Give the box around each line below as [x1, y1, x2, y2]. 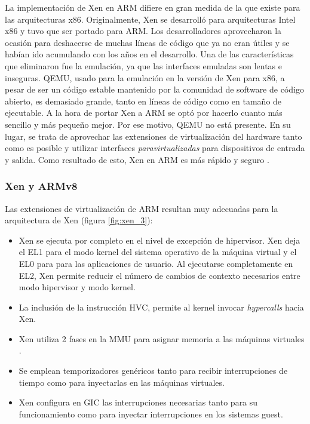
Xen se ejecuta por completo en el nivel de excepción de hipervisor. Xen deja [19, 233, 300, 246]
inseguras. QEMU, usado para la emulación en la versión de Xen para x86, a [5, 71, 285, 84]
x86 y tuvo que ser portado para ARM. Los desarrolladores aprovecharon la [5, 24, 282, 37]
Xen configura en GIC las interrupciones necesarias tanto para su [19, 396, 258, 408]
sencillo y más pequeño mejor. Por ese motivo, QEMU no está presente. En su [5, 118, 291, 130]
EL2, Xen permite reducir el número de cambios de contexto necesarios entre [19, 269, 300, 281]
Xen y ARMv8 [5, 179, 78, 193]
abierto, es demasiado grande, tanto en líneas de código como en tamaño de [5, 94, 282, 107]
